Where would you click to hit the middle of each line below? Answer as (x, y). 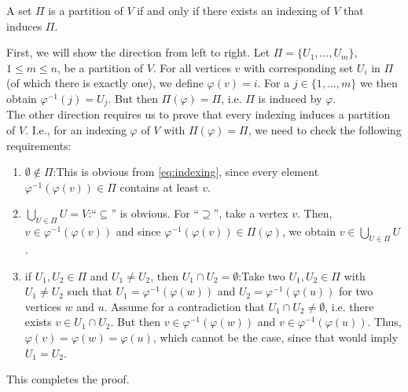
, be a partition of (100, 67)
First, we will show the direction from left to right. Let (138, 52)
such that (90, 291)
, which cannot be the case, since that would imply (276, 337)
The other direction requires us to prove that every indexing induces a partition (198, 114)
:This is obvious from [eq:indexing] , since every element (186, 172)
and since (138, 231)
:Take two (262, 275)
